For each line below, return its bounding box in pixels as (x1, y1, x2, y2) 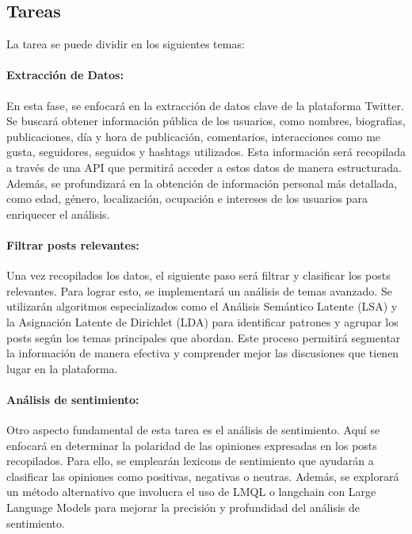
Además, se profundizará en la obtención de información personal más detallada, (6, 174, 398, 191)
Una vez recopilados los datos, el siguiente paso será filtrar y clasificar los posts (6, 267, 391, 284)
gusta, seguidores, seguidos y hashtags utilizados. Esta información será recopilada (6, 143, 406, 160)
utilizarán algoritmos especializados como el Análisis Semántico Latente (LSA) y (6, 298, 398, 315)
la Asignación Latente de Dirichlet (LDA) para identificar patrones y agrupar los (6, 313, 399, 330)
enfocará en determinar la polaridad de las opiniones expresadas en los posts (6, 437, 377, 453)
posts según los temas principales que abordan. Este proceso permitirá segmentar (6, 329, 401, 345)
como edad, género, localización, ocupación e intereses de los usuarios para (6, 190, 368, 207)
